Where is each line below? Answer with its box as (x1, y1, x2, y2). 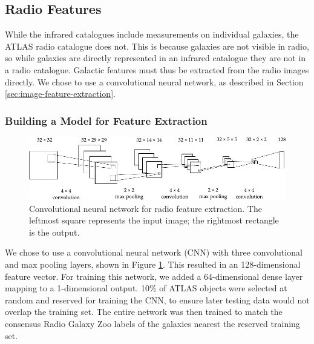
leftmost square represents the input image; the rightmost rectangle (29, 214, 279, 227)
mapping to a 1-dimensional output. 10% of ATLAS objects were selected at (5, 282, 287, 294)
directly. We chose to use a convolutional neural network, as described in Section (5, 75, 304, 88)
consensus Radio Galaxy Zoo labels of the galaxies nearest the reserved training (5, 317, 300, 330)
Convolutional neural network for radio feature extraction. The (29, 202, 262, 214)
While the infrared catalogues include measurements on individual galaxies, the (5, 28, 299, 41)
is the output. (29, 225, 80, 238)
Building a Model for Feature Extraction (5, 113, 208, 128)
